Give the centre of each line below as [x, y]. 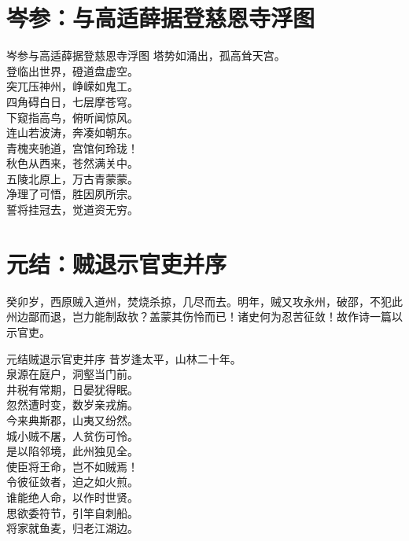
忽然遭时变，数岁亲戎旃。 [72, 405]
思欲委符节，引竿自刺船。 [72, 512]
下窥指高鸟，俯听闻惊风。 [72, 117]
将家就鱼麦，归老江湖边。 [72, 528]
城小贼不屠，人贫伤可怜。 [72, 435]
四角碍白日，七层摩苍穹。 [72, 101]
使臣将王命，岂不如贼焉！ [72, 466]
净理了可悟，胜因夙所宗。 [72, 194]
